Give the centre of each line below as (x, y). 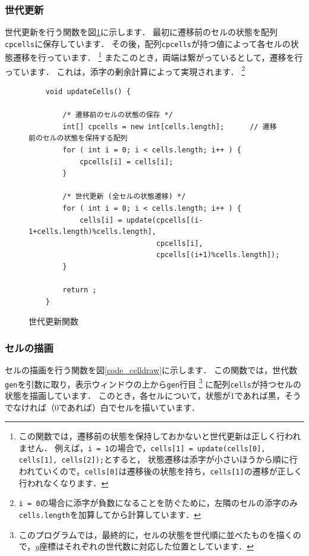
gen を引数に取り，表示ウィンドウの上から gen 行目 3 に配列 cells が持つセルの (153, 383)
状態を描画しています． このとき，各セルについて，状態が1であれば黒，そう (153, 395)
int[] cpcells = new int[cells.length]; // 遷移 (170, 126)
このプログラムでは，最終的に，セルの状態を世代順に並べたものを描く (156, 534)
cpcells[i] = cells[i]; (126, 162)
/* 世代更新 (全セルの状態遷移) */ (124, 197)
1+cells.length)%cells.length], (92, 232)
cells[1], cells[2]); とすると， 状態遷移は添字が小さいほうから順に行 (158, 459)
